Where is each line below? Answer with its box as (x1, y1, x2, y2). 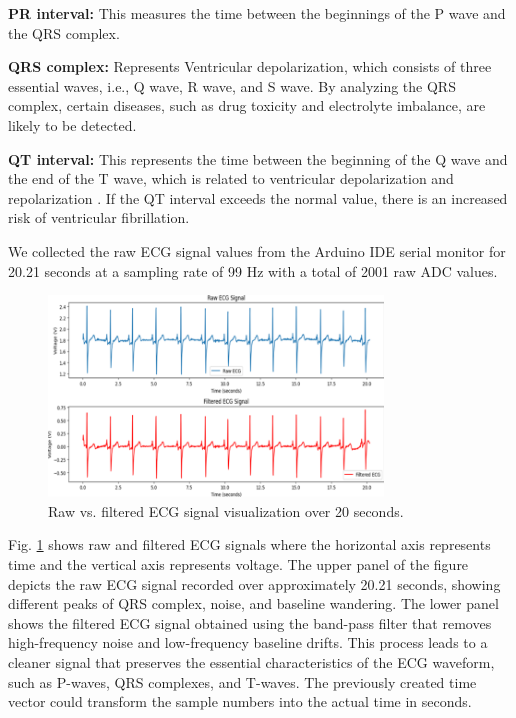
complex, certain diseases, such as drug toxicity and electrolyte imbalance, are (8, 95, 486, 116)
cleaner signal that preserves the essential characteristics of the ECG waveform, (8, 652, 495, 673)
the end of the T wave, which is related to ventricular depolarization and (8, 168, 454, 189)
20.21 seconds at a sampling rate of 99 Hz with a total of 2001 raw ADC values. (8, 260, 498, 281)
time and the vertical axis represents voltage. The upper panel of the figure (8, 554, 469, 575)
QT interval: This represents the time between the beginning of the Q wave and (8, 148, 508, 169)
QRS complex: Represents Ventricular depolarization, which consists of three (8, 56, 492, 77)
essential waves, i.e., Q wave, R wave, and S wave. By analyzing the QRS (8, 75, 456, 96)
